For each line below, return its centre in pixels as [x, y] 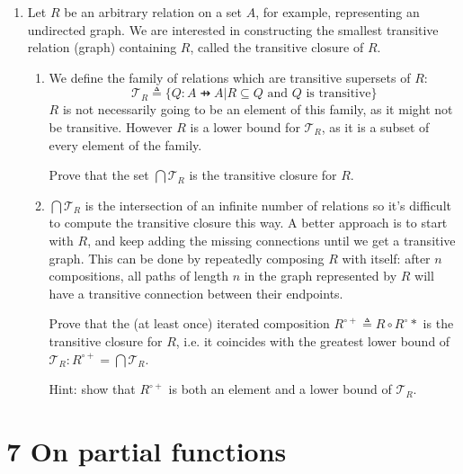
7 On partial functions [147, 450]
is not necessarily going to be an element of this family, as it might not [258, 109]
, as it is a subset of [375, 126]
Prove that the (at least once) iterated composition [189, 323]
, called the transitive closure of [277, 47]
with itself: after [386, 258]
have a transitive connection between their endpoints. [196, 293]
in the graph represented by [321, 276]
